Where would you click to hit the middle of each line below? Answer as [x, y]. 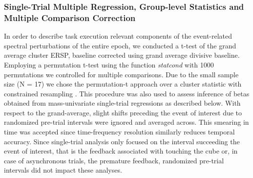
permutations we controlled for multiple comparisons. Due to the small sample [121, 74]
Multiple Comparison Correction [70, 17]
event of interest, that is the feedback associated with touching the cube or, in [121, 151]
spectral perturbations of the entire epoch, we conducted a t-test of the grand [120, 45]
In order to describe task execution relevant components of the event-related [118, 36]
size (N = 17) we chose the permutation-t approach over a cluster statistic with [123, 84]
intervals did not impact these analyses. [63, 170]
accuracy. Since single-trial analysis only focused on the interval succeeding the [122, 141]
